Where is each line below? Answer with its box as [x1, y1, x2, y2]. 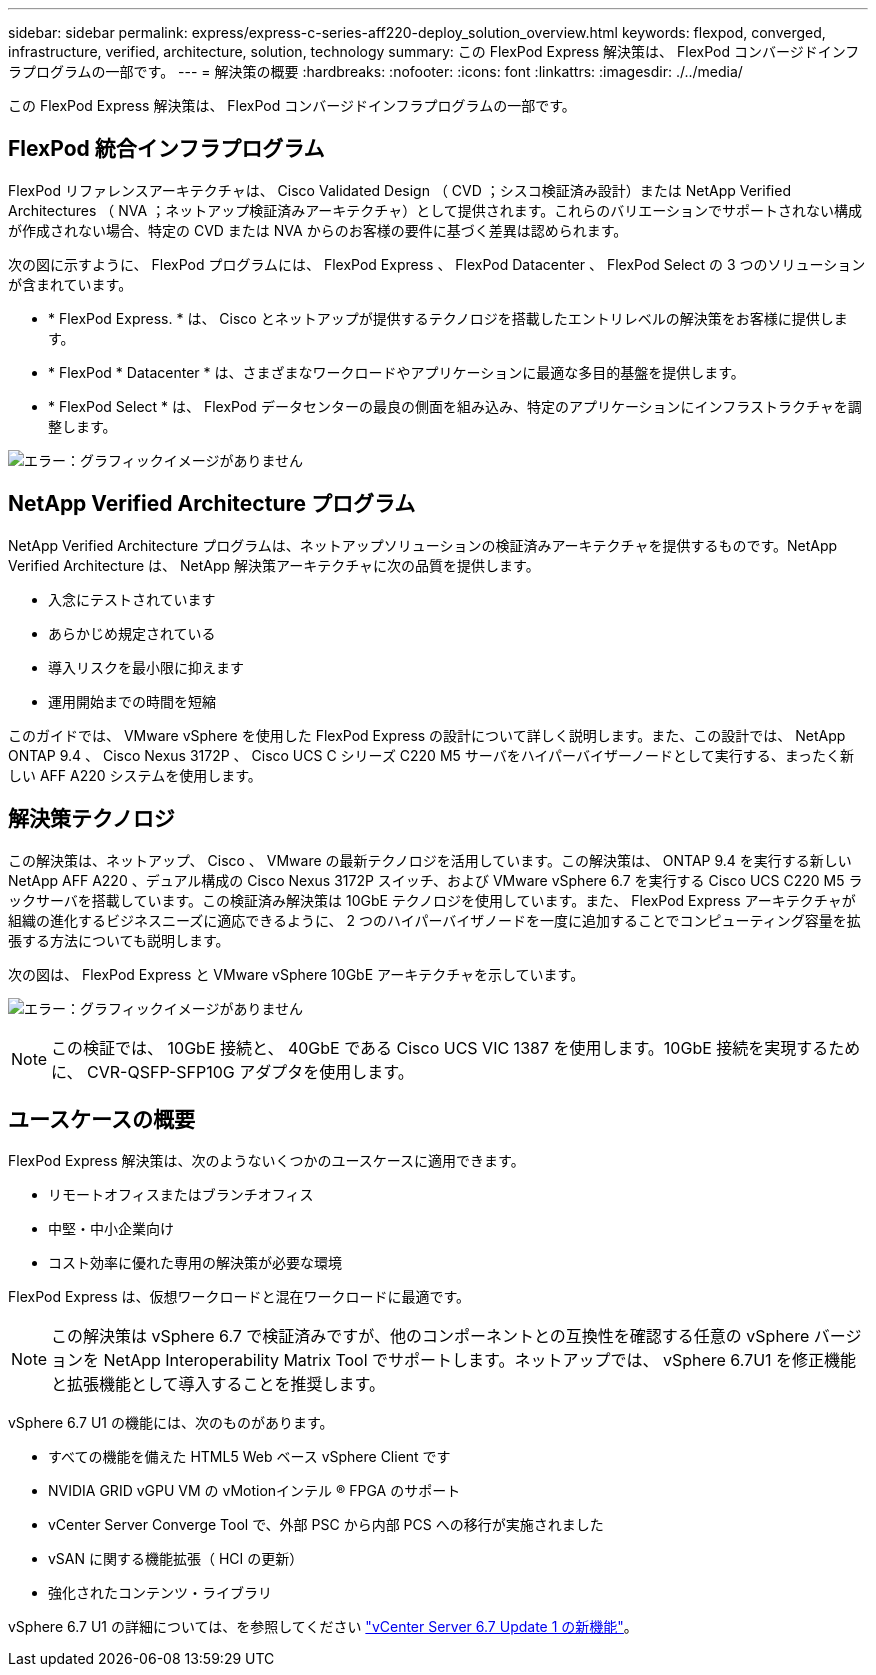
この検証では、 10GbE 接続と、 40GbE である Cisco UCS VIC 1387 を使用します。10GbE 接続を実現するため [51, 1037, 861, 1058]
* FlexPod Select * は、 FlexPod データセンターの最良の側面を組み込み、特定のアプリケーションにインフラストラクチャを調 [48, 397, 862, 415]
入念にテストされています [48, 590, 216, 608]
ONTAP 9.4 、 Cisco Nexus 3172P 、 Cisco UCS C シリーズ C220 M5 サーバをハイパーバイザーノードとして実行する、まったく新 [8, 746, 855, 764]
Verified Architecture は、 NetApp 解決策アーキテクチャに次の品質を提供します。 [8, 556, 540, 574]
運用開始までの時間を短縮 [48, 692, 216, 710]
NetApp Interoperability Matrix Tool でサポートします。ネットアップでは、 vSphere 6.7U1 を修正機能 [103, 1350, 857, 1371]
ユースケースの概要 [8, 1106, 195, 1132]
